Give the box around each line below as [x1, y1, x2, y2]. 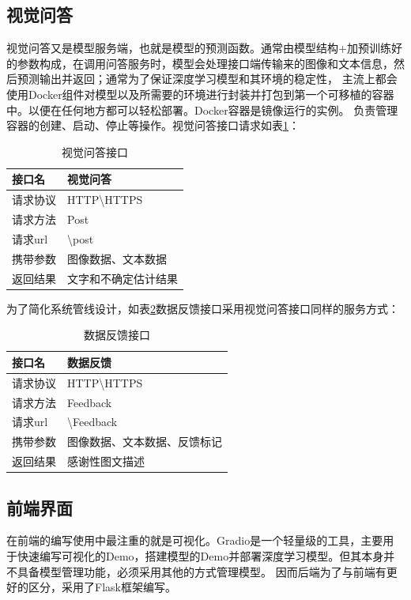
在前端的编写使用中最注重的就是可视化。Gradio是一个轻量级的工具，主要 [6, 532, 383, 549]
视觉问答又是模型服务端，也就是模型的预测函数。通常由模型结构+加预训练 [6, 40, 391, 56]
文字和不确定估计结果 [67, 270, 178, 286]
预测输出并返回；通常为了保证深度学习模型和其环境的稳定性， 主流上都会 [17, 70, 398, 87]
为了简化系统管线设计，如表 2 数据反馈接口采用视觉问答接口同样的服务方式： [6, 300, 399, 316]
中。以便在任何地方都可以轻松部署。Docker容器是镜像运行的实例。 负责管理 [6, 101, 398, 118]
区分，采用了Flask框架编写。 [28, 579, 176, 595]
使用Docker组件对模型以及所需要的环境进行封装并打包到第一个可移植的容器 [6, 85, 394, 102]
